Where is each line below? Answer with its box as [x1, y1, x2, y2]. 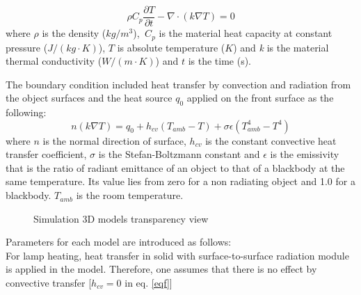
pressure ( [6, 40, 48, 54]
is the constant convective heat [205, 133, 337, 147]
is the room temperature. [76, 188, 184, 202]
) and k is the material [233, 40, 329, 54]
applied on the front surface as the [186, 90, 334, 105]
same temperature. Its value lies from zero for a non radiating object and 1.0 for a [6, 174, 355, 189]
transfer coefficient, [6, 147, 87, 161]
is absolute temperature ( [117, 40, 225, 54]
